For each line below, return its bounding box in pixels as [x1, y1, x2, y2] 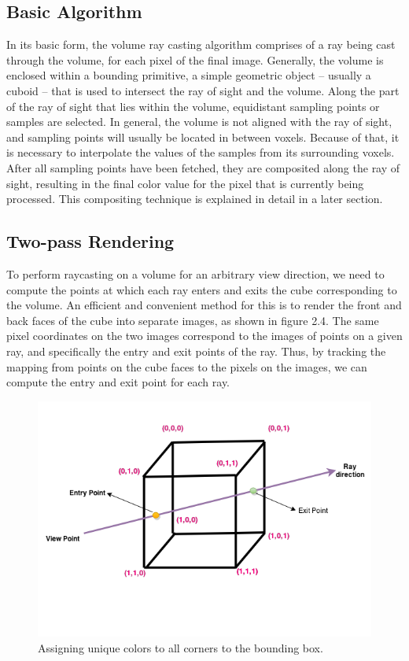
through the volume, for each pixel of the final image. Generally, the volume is [6, 51, 384, 68]
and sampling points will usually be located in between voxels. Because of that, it [6, 128, 400, 145]
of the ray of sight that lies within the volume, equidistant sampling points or [6, 98, 380, 114]
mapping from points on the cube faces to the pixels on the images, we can [6, 358, 367, 375]
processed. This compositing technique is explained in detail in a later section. [6, 190, 383, 207]
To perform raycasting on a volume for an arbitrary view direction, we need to [6, 265, 385, 282]
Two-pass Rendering [6, 229, 175, 253]
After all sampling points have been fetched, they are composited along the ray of [6, 159, 400, 175]
